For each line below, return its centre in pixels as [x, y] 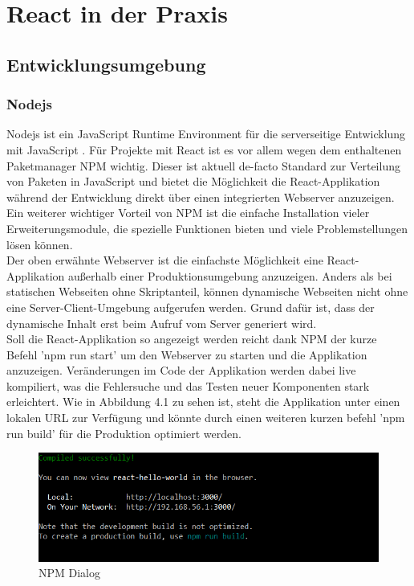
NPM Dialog [70, 573]
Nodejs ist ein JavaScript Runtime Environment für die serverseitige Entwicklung [206, 134]
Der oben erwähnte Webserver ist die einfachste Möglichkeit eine [165, 260]
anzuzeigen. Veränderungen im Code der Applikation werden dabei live [181, 370]
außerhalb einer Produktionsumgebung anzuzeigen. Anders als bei [230, 275]
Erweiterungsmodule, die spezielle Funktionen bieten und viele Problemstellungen [207, 228]
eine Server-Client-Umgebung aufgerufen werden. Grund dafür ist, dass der [191, 307]
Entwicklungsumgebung [106, 64]
